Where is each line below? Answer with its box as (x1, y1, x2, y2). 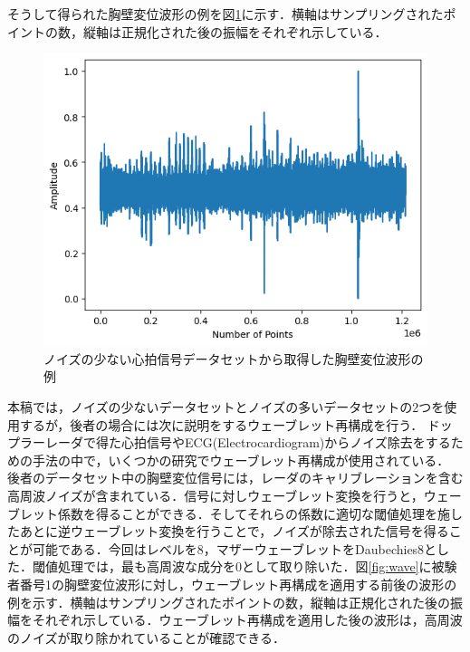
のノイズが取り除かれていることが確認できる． (7, 628, 285, 647)
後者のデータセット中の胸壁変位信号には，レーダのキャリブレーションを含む (7, 468, 464, 487)
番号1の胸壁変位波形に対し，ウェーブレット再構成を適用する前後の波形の (19, 574, 457, 593)
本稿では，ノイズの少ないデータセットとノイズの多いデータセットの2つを (7, 398, 445, 417)
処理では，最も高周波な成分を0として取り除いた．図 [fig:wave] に (57, 557, 432, 576)
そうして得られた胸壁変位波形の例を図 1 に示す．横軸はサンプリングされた (7, 5, 444, 23)
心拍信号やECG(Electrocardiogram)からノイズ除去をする (120, 433, 451, 452)
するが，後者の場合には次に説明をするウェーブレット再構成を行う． (19, 415, 424, 434)
